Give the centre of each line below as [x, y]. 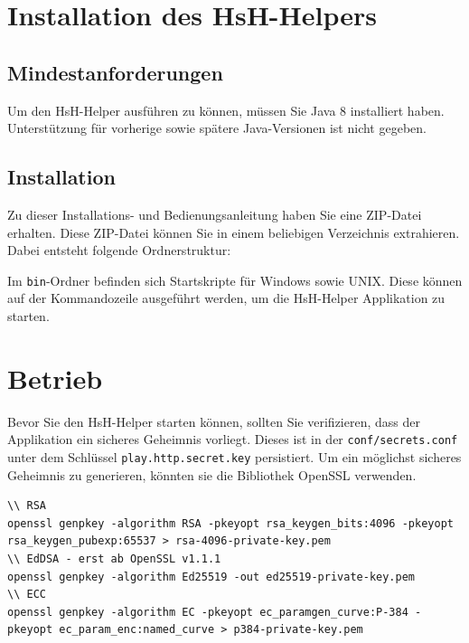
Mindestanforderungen [115, 72]
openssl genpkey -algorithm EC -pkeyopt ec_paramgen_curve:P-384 [208, 612]
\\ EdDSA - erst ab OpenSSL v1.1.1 [114, 559]
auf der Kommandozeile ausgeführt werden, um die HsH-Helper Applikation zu [226, 298]
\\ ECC [27, 595]
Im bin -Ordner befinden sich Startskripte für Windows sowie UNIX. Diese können [235, 280]
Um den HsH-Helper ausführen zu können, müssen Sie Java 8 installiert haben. [226, 110]
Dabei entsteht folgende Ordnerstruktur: [119, 250]
